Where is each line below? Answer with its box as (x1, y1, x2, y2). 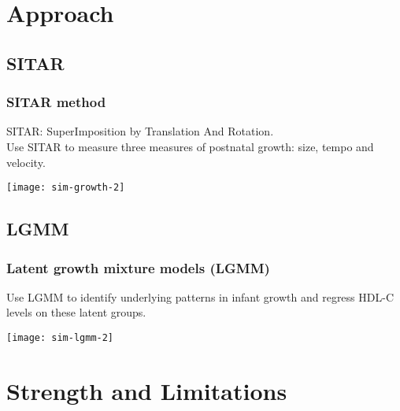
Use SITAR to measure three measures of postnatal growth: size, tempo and (6, 138, 374, 154)
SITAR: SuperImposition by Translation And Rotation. (6, 123, 274, 139)
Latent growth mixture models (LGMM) (6, 257, 270, 277)
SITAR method (6, 92, 106, 112)
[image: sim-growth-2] (6, 182, 125, 194)
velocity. (6, 154, 46, 170)
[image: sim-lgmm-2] (6, 332, 114, 343)
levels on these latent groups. (6, 304, 146, 320)
